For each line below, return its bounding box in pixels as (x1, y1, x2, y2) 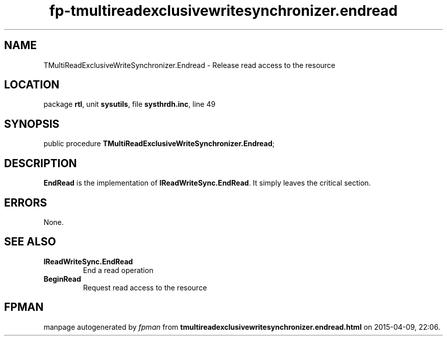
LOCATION (4, 78, 60, 92)
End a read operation (83, 265, 154, 275)
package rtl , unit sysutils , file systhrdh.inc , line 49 (43, 100, 216, 109)
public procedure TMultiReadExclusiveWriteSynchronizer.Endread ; (43, 139, 275, 148)
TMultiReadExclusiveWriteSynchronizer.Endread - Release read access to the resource (43, 60, 336, 70)
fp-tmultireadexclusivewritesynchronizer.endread (49, 2, 398, 19)
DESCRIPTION (4, 156, 77, 170)
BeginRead (43, 274, 81, 283)
